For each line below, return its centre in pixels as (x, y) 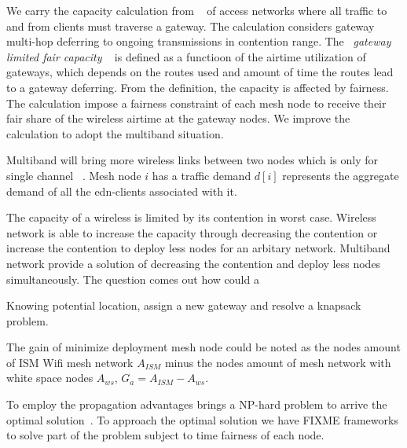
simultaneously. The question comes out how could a (133, 279)
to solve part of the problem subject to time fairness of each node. (165, 435)
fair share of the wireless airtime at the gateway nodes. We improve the (178, 118)
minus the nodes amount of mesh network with (278, 362)
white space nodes (50, 378)
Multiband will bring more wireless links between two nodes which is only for (192, 160)
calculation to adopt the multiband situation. (115, 133)
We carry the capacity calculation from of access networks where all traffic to (197, 10)
